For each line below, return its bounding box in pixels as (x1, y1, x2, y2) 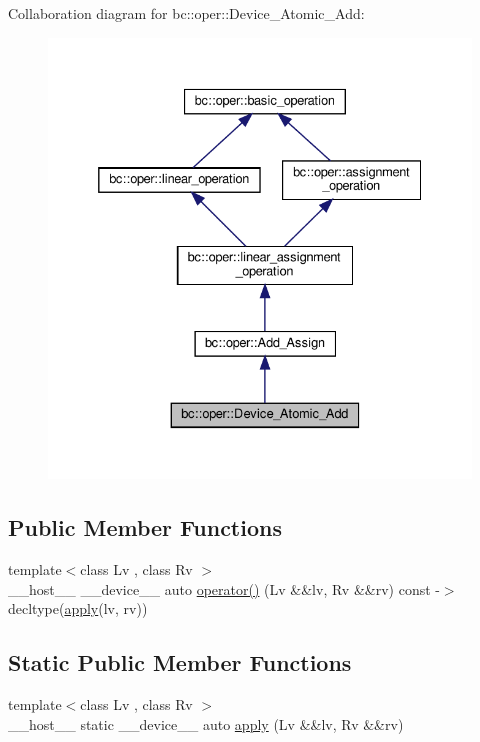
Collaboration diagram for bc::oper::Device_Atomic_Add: (8, 3, 365, 23)
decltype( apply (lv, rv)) (8, 598, 148, 619)
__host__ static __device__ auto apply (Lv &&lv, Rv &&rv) (8, 713, 404, 734)
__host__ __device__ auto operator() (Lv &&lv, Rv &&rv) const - (8, 578, 440, 599)
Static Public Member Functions (8, 647, 352, 678)
